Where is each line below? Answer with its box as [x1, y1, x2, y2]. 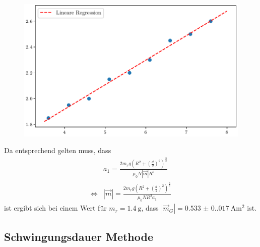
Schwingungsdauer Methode [4, 228, 153, 244]
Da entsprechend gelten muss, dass [4, 145, 111, 156]
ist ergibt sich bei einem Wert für [4, 203, 107, 213]
